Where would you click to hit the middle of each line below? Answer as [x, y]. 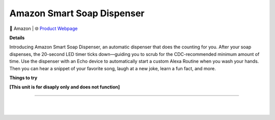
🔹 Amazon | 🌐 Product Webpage [44, 28]
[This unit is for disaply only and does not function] [65, 87]
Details [17, 38]
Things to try [23, 78]
